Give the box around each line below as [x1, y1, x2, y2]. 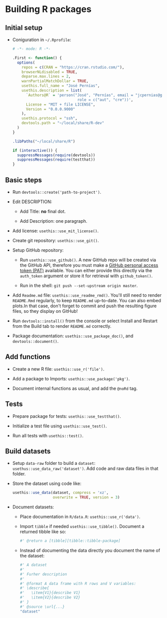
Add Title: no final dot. [19, 208, 66, 214]
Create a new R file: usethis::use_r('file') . [12, 366, 105, 372]
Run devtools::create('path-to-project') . [12, 189, 101, 195]
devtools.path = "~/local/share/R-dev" [21, 121, 105, 126]
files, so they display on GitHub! [12, 308, 78, 314]
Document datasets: [12, 504, 54, 510]
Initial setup [5, 24, 43, 32]
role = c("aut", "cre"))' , [77, 97, 134, 102]
